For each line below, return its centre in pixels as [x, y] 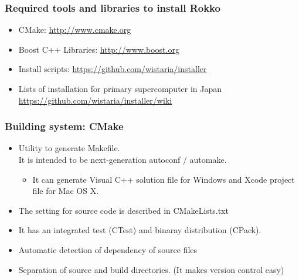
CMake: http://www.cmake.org [75, 30]
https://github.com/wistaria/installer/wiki [95, 100]
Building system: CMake [64, 126]
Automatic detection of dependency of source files [108, 249]
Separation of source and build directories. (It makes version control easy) [151, 269]
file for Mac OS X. [66, 191]
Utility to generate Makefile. [69, 148]
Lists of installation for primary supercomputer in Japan [120, 88]
